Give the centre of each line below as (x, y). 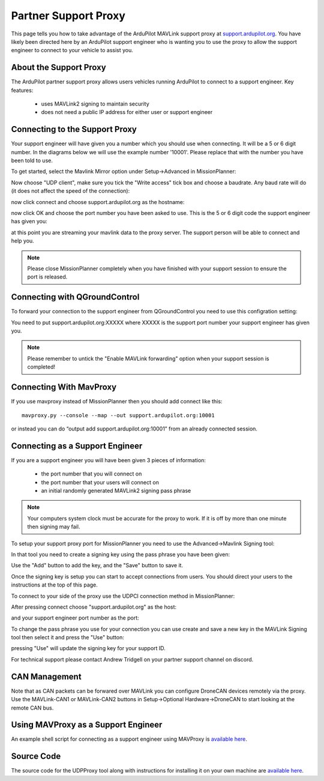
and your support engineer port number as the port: (75, 618)
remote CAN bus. (32, 708)
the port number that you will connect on (91, 474)
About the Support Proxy (58, 68)
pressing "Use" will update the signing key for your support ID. (88, 648)
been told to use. (32, 161)
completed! (41, 367)
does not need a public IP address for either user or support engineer (127, 112)
